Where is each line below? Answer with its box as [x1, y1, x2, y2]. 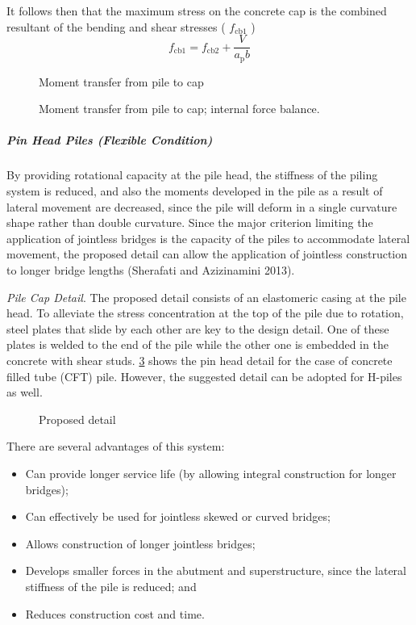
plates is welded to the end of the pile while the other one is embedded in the [6, 336, 389, 353]
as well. [6, 384, 43, 401]
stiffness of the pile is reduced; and [25, 577, 197, 594]
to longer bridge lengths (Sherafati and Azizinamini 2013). [6, 262, 295, 279]
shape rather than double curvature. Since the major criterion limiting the [6, 214, 373, 231]
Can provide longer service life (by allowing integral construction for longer [25, 464, 397, 481]
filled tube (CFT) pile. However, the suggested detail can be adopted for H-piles [6, 367, 402, 384]
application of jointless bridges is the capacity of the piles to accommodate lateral [6, 229, 410, 246]
